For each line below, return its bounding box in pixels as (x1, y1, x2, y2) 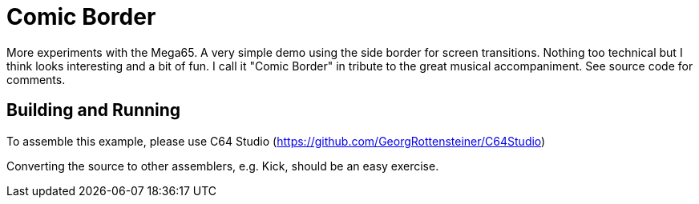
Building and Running (6, 100, 181, 121)
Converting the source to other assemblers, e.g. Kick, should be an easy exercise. (6, 158, 439, 173)
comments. (6, 72, 66, 86)
